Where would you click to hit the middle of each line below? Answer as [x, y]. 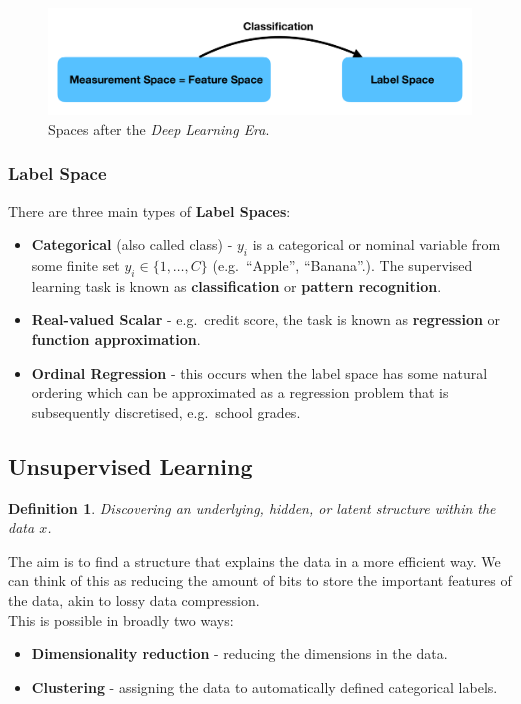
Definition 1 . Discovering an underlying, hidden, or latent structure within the [252, 507]
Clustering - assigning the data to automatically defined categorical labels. [264, 686]
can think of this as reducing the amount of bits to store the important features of [260, 580]
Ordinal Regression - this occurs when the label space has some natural [259, 372]
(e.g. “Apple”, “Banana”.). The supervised [342, 265]
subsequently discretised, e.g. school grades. [166, 411]
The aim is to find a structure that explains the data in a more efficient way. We [254, 560]
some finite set [75, 265]
